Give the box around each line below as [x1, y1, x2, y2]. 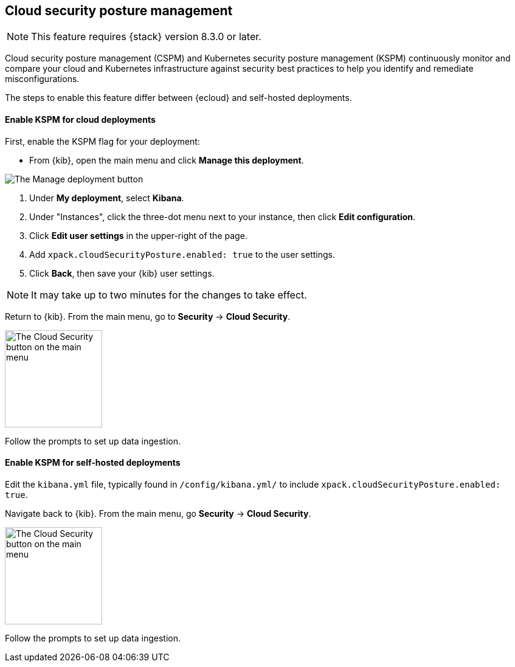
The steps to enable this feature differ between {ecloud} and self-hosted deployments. [5, 92, 352, 103]
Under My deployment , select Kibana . [29, 192, 184, 203]
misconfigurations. [5, 74, 80, 85]
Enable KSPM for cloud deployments [5, 114, 156, 125]
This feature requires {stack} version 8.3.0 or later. [31, 30, 261, 43]
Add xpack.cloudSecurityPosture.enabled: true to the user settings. [29, 249, 335, 260]
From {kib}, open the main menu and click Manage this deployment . [29, 154, 304, 165]
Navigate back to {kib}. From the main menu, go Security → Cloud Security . [5, 508, 311, 519]
